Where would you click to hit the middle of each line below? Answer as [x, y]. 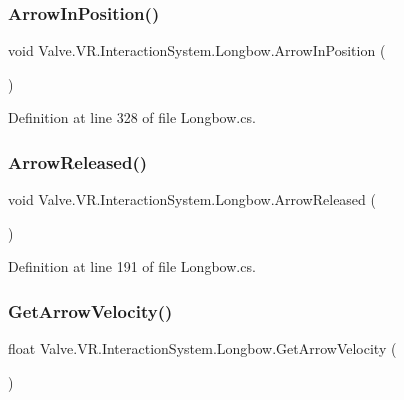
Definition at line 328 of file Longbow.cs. [132, 117]
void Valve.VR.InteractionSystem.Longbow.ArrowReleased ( [192, 199]
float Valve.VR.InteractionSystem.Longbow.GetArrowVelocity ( [202, 348]
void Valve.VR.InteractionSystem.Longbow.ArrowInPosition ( [197, 50]
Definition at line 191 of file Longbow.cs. [132, 266]
